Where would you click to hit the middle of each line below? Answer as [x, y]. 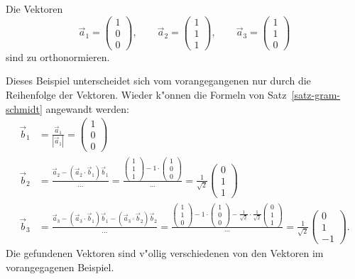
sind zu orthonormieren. [58, 56]
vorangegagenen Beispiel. [60, 267]
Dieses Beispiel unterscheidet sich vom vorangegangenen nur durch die [158, 81]
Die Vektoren [34, 9]
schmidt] [24, 108]
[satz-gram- [316, 94]
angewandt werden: [87, 108]
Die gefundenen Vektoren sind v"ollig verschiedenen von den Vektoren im [165, 253]
